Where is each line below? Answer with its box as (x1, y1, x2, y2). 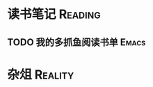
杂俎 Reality (7, 67, 74, 82)
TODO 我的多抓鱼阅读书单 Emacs (7, 36, 146, 48)
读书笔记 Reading (7, 6, 101, 22)
